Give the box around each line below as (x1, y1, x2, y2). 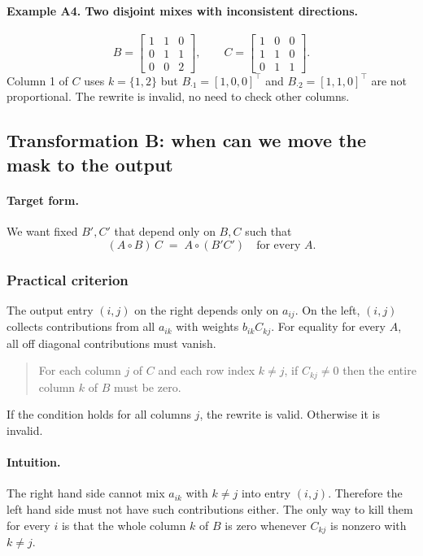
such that (245, 223, 292, 240)
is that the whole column (61, 516, 186, 533)
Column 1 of (7, 72, 68, 89)
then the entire (342, 362, 416, 379)
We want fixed (7, 223, 78, 240)
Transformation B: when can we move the (7, 128, 367, 153)
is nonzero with (330, 516, 407, 533)
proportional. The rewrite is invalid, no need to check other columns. (7, 88, 350, 105)
